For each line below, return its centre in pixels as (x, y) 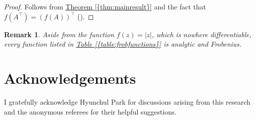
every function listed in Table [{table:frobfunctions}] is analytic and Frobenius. (123, 44)
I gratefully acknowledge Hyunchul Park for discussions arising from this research (127, 101)
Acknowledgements (70, 78)
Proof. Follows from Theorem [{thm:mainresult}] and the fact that (105, 6)
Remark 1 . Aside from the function (59, 34)
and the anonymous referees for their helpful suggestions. (90, 111)
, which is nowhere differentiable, (202, 34)
